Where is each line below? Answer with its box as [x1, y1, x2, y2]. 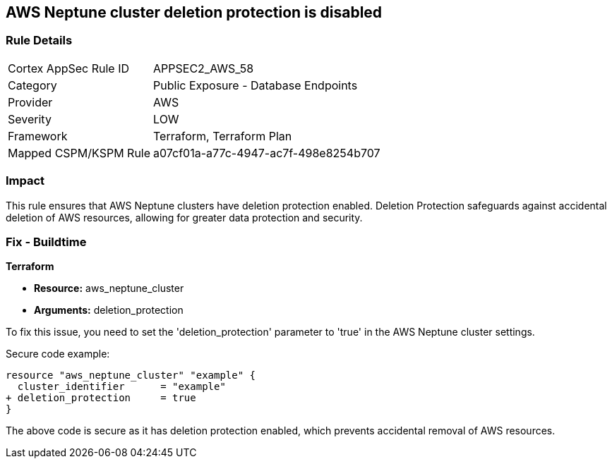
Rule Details [6, 33, 73, 48]
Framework [8, 128, 68, 143]
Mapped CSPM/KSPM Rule [8, 145, 151, 160]
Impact [6, 173, 45, 188]
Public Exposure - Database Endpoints [153, 78, 358, 92]
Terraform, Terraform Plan [153, 128, 292, 143]
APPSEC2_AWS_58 [153, 61, 254, 75]
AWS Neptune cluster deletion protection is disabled [6, 4, 383, 21]
